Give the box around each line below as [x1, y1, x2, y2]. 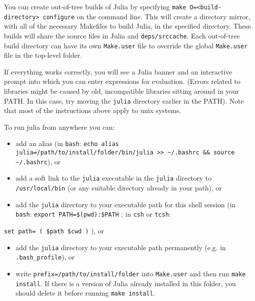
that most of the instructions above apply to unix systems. [4, 105, 182, 115]
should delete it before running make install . [15, 288, 155, 298]
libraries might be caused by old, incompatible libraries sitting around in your [4, 86, 239, 96]
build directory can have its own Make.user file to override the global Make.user [4, 40, 248, 50]
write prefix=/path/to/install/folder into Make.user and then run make [15, 268, 246, 278]
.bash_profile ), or [15, 252, 75, 262]
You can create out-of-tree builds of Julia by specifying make [4, 1, 186, 11]
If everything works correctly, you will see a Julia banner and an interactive [4, 66, 232, 76]
